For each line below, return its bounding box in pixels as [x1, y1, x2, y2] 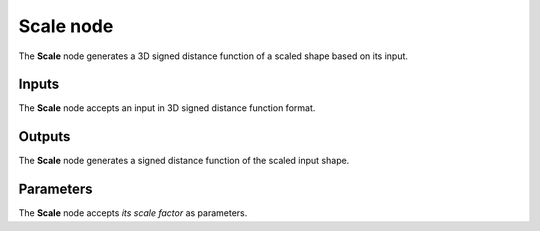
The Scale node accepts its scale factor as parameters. [18, 207, 248, 219]
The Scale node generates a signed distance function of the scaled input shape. [18, 155, 350, 167]
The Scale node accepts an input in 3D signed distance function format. [18, 102, 316, 114]
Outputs [18, 128, 71, 145]
